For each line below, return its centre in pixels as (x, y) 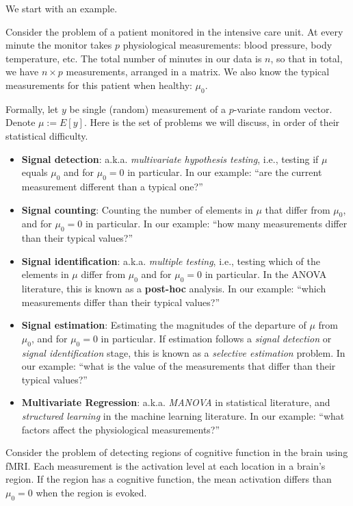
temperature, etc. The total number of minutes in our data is (134, 58)
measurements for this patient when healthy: (99, 85)
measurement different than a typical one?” (112, 186)
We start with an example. (62, 8)
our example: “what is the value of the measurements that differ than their (179, 366)
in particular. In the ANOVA (266, 274)
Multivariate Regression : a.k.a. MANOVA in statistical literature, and (176, 402)
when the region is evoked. (91, 493)
